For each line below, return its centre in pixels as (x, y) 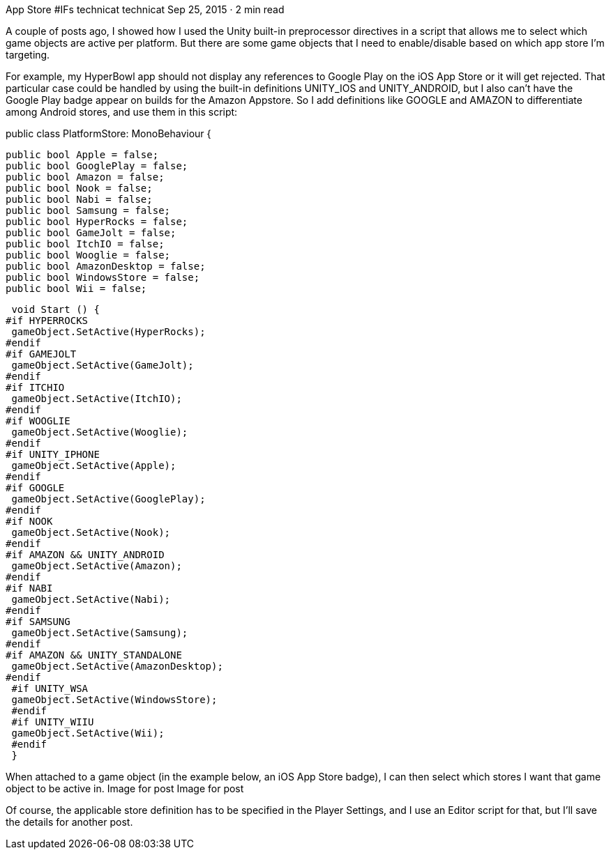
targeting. (28, 55)
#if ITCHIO (35, 387)
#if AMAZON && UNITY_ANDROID (85, 555)
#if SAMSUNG (38, 622)
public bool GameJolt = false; (91, 233)
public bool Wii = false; (76, 288)
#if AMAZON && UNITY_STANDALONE (94, 655)
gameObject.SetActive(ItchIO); (97, 399)
